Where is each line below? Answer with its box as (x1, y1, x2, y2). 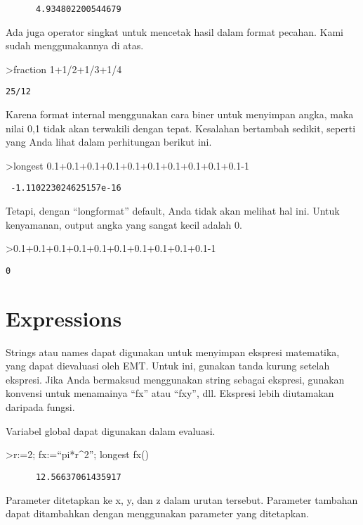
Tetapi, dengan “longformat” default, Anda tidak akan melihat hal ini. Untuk (6, 203, 340, 218)
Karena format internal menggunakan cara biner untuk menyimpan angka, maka (6, 107, 354, 122)
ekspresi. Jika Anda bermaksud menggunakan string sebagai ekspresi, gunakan (6, 372, 345, 386)
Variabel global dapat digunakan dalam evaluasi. (6, 423, 216, 438)
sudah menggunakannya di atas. (6, 38, 144, 53)
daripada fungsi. (6, 400, 75, 415)
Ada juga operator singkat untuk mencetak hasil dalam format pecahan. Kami (6, 24, 343, 39)
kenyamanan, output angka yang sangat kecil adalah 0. (6, 217, 242, 232)
